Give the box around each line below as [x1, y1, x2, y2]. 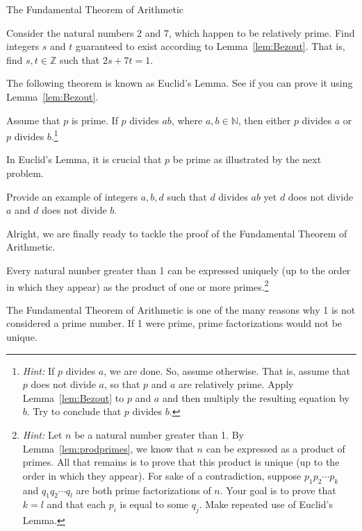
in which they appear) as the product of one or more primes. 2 [6, 277, 269, 294]
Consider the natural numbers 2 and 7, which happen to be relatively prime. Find [6, 25, 355, 40]
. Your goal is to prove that [220, 482, 336, 497]
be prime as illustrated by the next [172, 152, 322, 167]
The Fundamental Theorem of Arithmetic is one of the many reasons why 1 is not [6, 302, 356, 317]
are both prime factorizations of [76, 482, 211, 497]
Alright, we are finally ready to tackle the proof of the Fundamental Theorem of [6, 226, 347, 240]
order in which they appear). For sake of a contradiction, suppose [22, 468, 302, 482]
